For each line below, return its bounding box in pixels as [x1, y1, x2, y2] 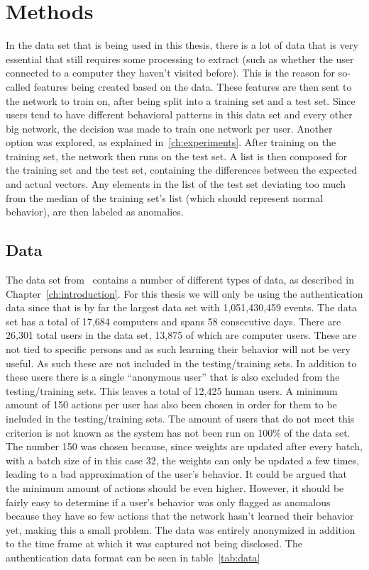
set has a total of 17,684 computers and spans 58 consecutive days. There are [6, 313, 341, 328]
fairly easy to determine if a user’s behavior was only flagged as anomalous [6, 494, 331, 509]
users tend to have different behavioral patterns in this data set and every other [6, 107, 353, 122]
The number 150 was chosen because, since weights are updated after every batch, [6, 439, 363, 454]
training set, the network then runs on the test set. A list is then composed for [6, 148, 348, 163]
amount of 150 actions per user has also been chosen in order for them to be [6, 397, 337, 412]
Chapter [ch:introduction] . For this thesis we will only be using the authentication [6, 286, 363, 301]
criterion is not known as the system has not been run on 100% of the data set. [6, 425, 351, 440]
